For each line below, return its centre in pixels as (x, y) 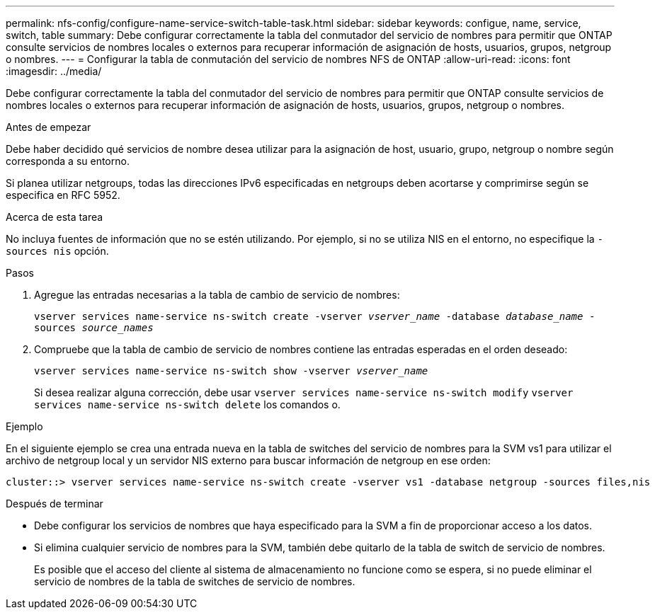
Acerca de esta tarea (55, 217)
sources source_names (94, 328)
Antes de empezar (49, 127)
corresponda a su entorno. (68, 161)
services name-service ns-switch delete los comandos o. (187, 404)
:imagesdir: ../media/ (54, 71)
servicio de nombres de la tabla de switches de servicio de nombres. (195, 581)
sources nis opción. (57, 251)
